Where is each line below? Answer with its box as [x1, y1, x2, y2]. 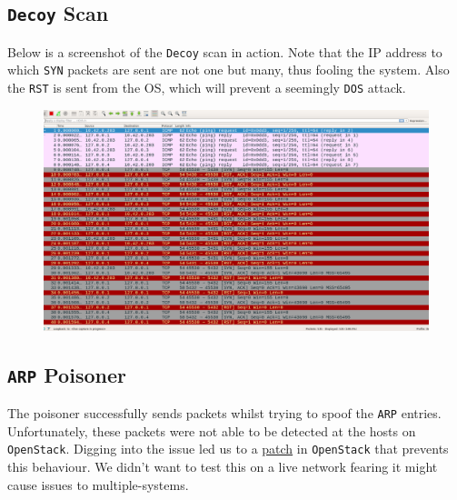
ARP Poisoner [7, 360, 126, 388]
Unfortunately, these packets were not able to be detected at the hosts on [7, 421, 416, 440]
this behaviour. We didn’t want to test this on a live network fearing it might [7, 457, 438, 476]
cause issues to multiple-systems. [7, 475, 189, 494]
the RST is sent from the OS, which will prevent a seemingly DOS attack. [7, 78, 406, 97]
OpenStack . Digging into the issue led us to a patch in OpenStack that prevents [7, 439, 449, 458]
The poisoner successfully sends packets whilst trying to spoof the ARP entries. [7, 404, 442, 423]
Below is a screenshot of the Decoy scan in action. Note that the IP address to [7, 42, 442, 61]
